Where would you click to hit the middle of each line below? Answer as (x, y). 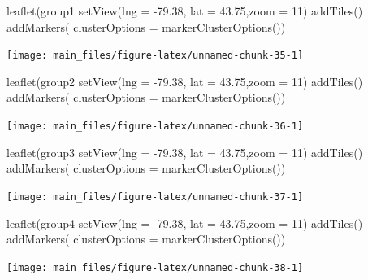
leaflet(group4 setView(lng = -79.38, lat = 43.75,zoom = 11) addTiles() (185, 223)
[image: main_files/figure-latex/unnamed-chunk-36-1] (155, 127)
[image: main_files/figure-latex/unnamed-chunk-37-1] (155, 197)
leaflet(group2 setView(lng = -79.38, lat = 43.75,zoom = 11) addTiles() (185, 81)
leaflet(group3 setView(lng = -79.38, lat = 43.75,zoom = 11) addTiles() (185, 152)
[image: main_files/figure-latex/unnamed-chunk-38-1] (155, 267)
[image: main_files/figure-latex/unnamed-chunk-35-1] (155, 56)
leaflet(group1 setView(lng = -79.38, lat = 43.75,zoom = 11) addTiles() (185, 11)
